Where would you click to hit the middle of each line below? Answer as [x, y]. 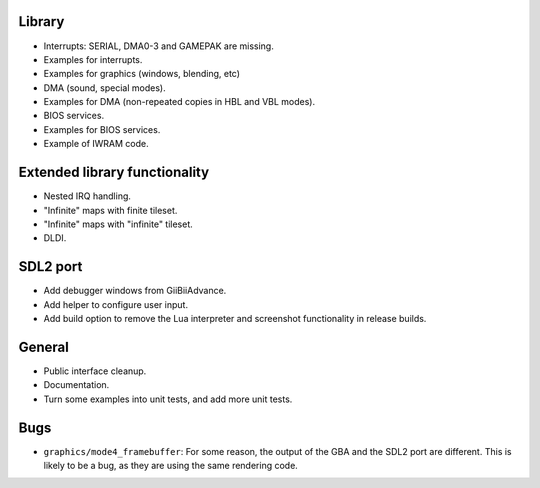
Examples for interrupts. [93, 59]
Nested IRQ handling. [87, 196]
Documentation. [76, 385]
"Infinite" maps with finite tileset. [110, 210]
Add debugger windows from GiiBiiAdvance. [135, 291]
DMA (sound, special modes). [104, 87]
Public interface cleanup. [95, 371]
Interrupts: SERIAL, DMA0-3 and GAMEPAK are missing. [158, 46]
